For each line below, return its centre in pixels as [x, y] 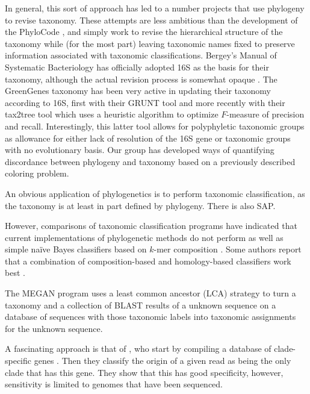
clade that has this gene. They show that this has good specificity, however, [144, 372]
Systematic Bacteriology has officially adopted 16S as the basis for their [137, 67]
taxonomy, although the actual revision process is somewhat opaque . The [141, 79]
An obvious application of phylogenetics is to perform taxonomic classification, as [155, 193]
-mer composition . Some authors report [228, 249]
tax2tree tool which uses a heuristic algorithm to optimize [112, 114]
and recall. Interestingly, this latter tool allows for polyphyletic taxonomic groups [155, 126]
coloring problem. [37, 173]
